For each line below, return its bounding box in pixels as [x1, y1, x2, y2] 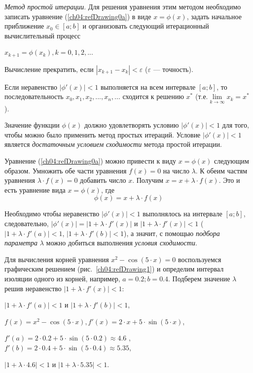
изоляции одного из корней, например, [4, 273, 120, 283]
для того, [222, 120, 249, 130]
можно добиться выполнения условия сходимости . [46, 237, 197, 248]
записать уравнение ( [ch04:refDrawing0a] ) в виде [4, 11, 151, 21]
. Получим [132, 175, 164, 185]
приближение [4, 21, 44, 31]
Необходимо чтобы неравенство [4, 208, 100, 219]
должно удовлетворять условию [84, 120, 179, 130]
